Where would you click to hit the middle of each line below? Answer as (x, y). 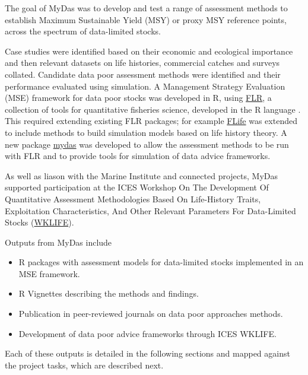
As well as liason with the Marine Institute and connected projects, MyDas (141, 175)
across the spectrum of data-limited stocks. (83, 31)
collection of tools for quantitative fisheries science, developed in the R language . (153, 109)
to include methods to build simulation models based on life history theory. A (146, 132)
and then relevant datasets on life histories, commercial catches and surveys (142, 63)
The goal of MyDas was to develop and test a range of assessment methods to (146, 8)
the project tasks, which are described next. (84, 365)
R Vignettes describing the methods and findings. (109, 293)
